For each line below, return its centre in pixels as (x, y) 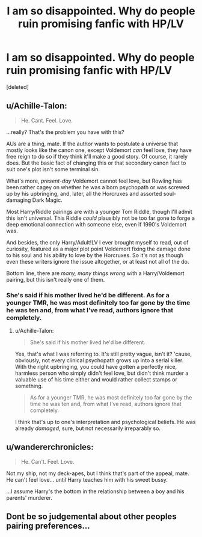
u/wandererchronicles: (50, 447)
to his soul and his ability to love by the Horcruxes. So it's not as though (95, 255)
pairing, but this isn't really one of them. (56, 279)
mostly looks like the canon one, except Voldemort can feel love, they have (99, 150)
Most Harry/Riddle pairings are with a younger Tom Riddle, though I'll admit (99, 211)
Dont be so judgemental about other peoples (91, 517)
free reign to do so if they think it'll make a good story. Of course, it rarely (97, 156)
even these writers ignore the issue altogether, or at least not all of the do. (98, 261)
